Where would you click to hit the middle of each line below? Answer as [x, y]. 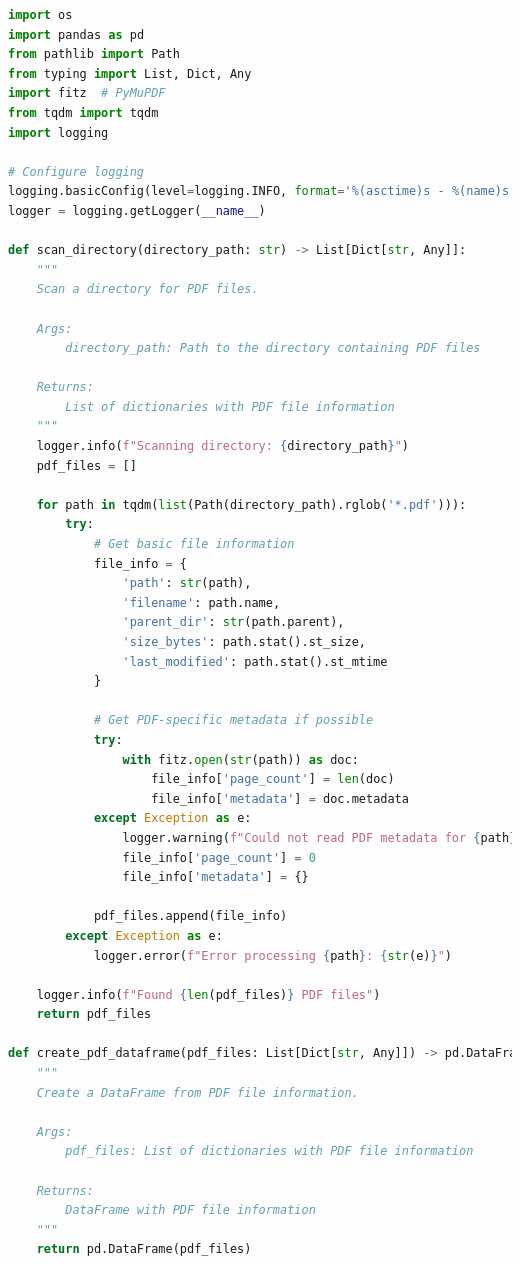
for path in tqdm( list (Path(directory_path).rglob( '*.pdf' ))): [251, 504]
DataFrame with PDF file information [190, 1210]
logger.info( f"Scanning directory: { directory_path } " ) [222, 446]
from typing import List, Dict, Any [130, 73]
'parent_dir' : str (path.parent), [233, 622]
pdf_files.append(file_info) [190, 916]
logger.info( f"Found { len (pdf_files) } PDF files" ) [208, 994]
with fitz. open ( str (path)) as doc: [240, 759]
